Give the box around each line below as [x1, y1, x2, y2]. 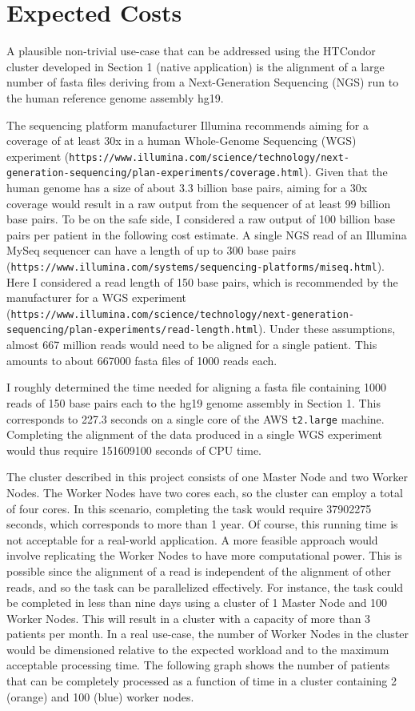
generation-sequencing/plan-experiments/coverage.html [6, 167, 305, 179]
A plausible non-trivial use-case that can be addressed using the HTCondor [6, 42, 376, 59]
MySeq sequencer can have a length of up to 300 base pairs [6, 242, 296, 259]
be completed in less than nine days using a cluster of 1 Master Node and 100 [6, 594, 388, 611]
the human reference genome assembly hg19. [6, 89, 224, 106]
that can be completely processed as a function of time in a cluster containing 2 [6, 673, 397, 689]
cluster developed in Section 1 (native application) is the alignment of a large [6, 58, 385, 74]
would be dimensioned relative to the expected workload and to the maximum [6, 641, 389, 657]
